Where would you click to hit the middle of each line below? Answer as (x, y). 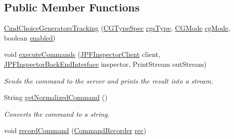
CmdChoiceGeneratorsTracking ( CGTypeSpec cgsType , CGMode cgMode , (117, 28)
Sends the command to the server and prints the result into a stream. (109, 80)
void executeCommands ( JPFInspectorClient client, (82, 54)
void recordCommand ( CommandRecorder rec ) (75, 130)
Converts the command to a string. (57, 114)
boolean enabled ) (30, 37)
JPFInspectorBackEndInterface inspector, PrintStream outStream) (105, 64)
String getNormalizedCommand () (56, 97)
